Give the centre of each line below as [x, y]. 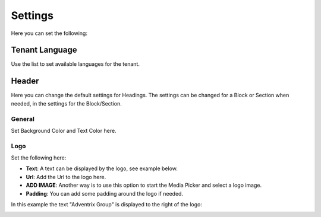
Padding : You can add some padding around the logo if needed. [105, 193]
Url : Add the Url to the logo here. [66, 177]
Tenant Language [44, 50]
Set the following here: [39, 158]
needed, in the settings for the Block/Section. [66, 103]
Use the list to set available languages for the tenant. [75, 64]
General [23, 119]
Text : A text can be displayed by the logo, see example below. [102, 168]
